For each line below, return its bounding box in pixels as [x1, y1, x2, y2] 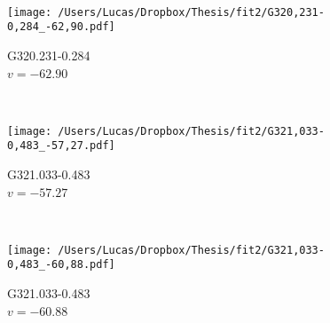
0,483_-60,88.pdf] [7, 258, 115, 272]
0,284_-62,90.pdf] [7, 20, 115, 34]
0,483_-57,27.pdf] [7, 139, 115, 153]
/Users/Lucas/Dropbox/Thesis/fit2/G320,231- [58, 5, 325, 19]
